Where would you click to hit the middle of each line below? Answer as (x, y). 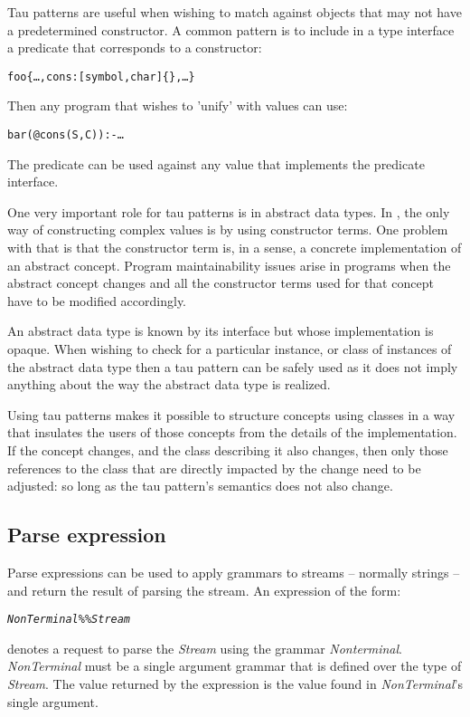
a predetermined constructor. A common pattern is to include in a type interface (231, 29)
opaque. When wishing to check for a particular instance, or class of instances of (230, 349)
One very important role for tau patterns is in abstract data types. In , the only (229, 211)
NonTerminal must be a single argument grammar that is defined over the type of (235, 666)
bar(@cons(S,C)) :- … (66, 135)
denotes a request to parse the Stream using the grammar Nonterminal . (205, 648)
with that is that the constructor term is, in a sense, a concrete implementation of (235, 248)
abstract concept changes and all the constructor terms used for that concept (221, 283)
